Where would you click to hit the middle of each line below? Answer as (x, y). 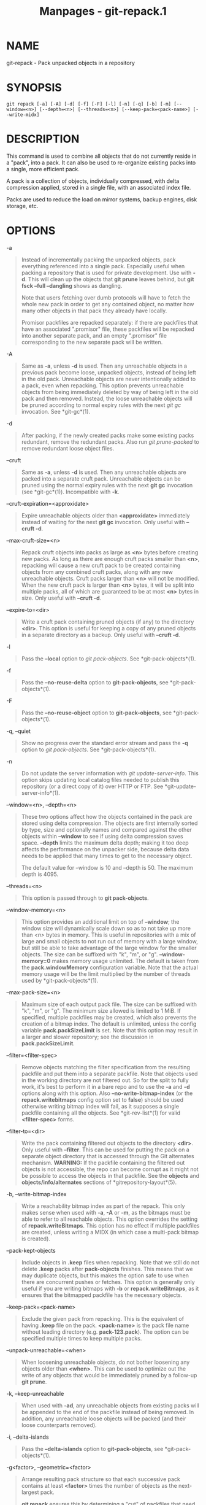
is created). (36, 1239)
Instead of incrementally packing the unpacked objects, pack (98, 260)
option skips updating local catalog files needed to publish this (100, 780)
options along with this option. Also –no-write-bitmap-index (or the (107, 1093)
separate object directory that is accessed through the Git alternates (108, 1156)
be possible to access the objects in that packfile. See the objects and (110, 1175)
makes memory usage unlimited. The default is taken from (125, 961)
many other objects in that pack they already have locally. (94, 311)
